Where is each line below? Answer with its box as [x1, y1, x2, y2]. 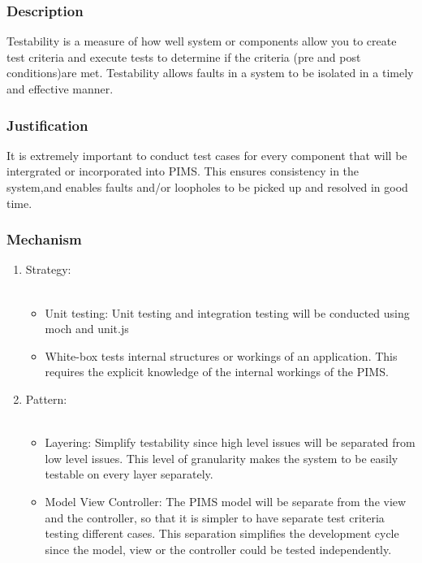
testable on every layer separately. [45, 466, 213, 483]
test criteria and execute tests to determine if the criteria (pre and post [6, 48, 361, 65]
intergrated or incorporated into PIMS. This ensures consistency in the [6, 162, 360, 180]
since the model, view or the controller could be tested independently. [45, 540, 392, 557]
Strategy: [25, 261, 71, 278]
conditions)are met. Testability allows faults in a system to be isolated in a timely [6, 64, 414, 81]
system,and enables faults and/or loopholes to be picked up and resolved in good [6, 179, 408, 195]
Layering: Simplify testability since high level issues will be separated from [45, 434, 416, 451]
